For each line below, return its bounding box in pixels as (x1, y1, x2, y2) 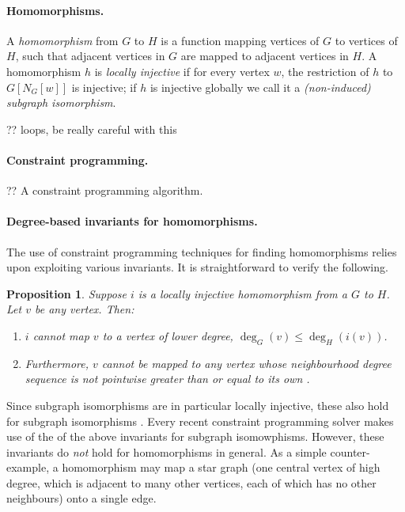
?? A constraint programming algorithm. (6, 182, 203, 199)
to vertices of (335, 32, 398, 48)
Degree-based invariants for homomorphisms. (6, 213, 258, 229)
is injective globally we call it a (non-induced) (150, 78, 371, 95)
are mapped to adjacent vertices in (180, 47, 349, 64)
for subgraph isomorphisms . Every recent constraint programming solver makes (6, 412, 394, 429)
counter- (330, 443, 370, 460)
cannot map (32, 327, 89, 343)
